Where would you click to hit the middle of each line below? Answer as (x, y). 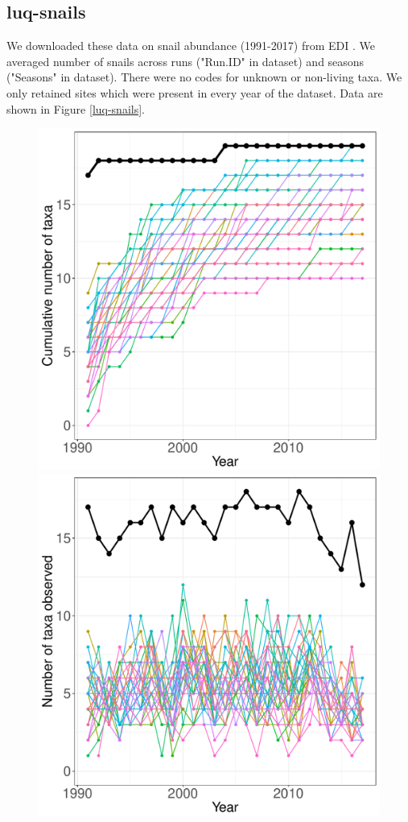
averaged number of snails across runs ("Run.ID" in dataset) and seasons (185, 61)
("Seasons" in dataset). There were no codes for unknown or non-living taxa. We (204, 77)
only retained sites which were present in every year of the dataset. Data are (195, 92)
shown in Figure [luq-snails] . (76, 108)
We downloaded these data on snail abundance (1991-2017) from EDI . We (191, 46)
